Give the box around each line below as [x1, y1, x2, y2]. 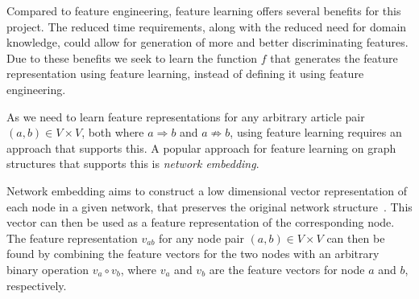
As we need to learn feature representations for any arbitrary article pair [6, 108, 365, 125]
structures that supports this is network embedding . [6, 155, 259, 172]
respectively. [6, 276, 67, 293]
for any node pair [159, 229, 244, 246]
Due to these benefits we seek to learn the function [6, 49, 258, 66]
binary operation [6, 260, 89, 277]
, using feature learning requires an [230, 124, 402, 141]
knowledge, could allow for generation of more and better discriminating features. [6, 34, 409, 51]
